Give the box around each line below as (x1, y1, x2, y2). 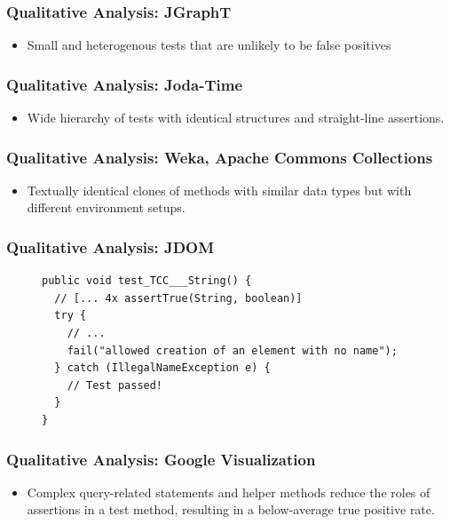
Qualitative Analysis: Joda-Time (6, 73, 243, 95)
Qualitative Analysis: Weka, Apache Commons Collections (6, 146, 433, 168)
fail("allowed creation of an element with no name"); (67, 344, 398, 357)
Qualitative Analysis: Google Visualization (6, 448, 316, 470)
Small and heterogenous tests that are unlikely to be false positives (27, 36, 391, 54)
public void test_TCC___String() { (42, 274, 252, 288)
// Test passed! (67, 378, 163, 392)
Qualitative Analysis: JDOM (6, 235, 215, 258)
